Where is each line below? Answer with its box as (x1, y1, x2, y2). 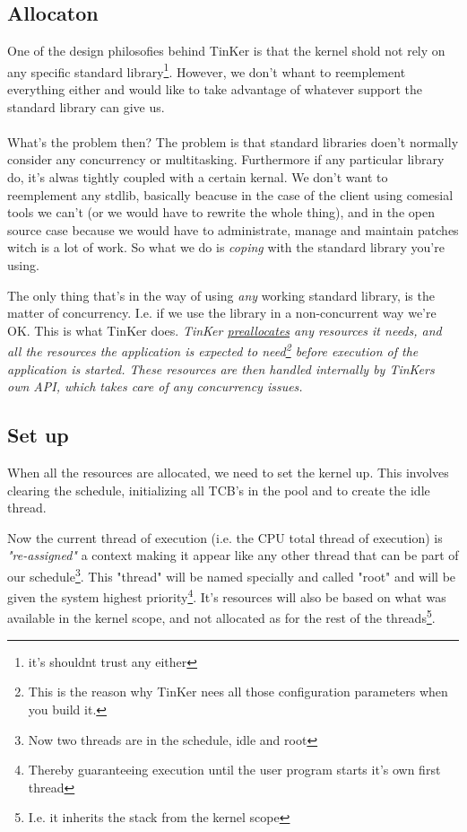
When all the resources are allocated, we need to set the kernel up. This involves (7, 463, 449, 481)
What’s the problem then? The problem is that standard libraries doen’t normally (7, 132, 459, 151)
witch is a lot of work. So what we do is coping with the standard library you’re (7, 238, 445, 257)
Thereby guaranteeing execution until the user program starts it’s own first (28, 760, 441, 779)
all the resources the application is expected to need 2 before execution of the (7, 339, 419, 361)
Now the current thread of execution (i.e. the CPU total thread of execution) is (7, 528, 443, 547)
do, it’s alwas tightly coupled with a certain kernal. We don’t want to (7, 168, 388, 187)
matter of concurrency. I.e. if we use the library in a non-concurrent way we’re (7, 303, 437, 322)
